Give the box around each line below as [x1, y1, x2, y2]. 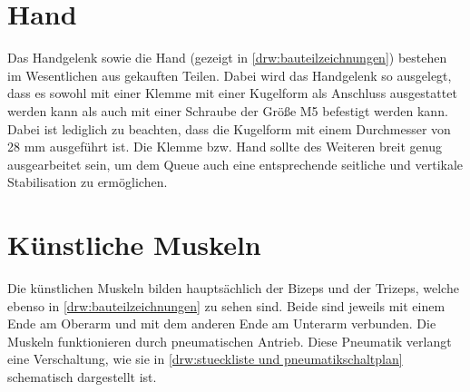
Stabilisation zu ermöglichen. [7, 172, 168, 191]
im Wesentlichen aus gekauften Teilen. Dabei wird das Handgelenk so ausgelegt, [7, 65, 452, 84]
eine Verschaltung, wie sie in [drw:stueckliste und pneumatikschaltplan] [7, 349, 403, 368]
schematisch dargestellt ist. [7, 367, 157, 386]
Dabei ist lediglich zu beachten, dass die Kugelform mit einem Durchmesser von [7, 119, 451, 138]
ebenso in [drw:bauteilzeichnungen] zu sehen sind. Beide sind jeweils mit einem [7, 296, 446, 315]
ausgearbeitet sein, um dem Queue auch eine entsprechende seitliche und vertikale [7, 154, 464, 173]
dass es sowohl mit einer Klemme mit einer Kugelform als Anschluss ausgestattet [7, 83, 457, 103]
